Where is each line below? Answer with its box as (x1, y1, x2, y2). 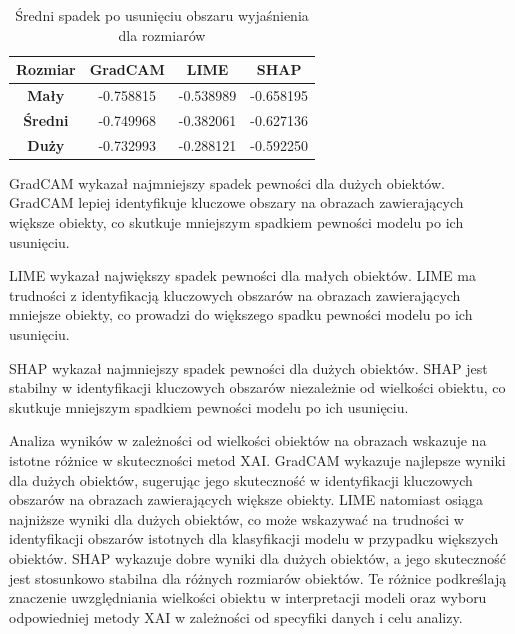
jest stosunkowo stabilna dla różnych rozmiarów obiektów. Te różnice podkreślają (9, 567, 507, 588)
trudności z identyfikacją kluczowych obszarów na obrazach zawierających (9, 284, 461, 305)
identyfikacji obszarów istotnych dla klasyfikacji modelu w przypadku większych (9, 528, 499, 549)
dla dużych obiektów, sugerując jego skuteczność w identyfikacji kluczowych (9, 469, 473, 490)
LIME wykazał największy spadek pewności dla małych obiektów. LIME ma (9, 265, 476, 286)
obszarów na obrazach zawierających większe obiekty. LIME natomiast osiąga (9, 489, 484, 510)
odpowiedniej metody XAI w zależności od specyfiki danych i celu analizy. (9, 606, 463, 627)
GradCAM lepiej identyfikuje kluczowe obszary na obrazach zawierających (9, 192, 464, 213)
